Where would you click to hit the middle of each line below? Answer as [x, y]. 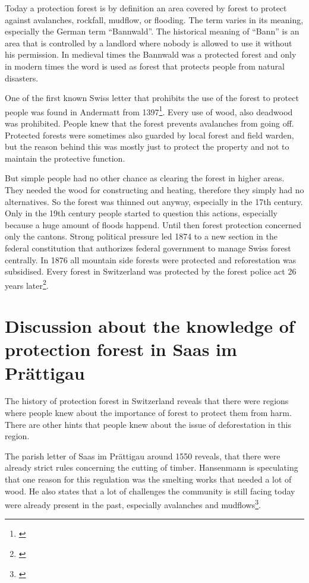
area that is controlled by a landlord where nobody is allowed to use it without [149, 42]
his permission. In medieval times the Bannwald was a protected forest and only [151, 54]
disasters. [22, 78]
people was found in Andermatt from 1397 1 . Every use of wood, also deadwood [149, 111]
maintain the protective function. [65, 158]
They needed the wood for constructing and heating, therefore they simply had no [154, 189]
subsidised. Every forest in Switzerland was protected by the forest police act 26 [151, 271]
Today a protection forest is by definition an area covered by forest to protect [146, 8]
